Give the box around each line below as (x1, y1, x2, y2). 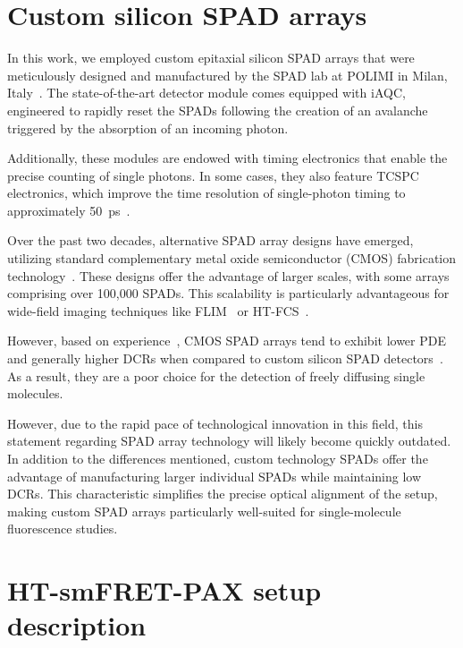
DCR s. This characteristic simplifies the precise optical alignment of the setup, (7, 484, 438, 503)
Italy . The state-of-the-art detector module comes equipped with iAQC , (7, 83, 406, 102)
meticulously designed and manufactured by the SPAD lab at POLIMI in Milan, (7, 65, 448, 84)
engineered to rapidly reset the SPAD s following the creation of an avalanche (7, 100, 428, 119)
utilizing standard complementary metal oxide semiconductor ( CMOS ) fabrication (7, 249, 457, 268)
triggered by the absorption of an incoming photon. (7, 118, 289, 137)
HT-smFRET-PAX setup (7, 572, 322, 609)
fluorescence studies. (7, 519, 118, 538)
